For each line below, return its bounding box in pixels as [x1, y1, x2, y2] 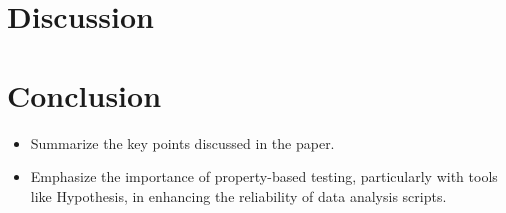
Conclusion [7, 74, 162, 115]
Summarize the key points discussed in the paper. [30, 132, 335, 153]
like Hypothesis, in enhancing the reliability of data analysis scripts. [30, 185, 447, 206]
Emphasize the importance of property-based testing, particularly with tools [30, 166, 498, 187]
